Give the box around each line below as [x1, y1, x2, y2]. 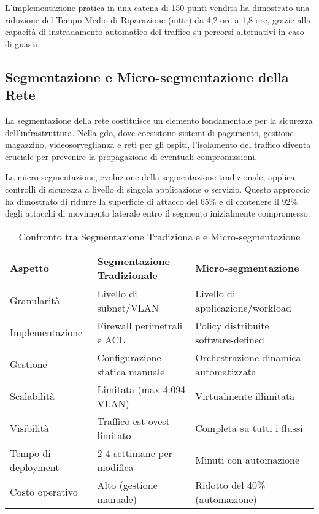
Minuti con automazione [195, 453, 300, 467]
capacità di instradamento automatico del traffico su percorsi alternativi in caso [5, 25, 304, 38]
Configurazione [97, 350, 161, 364]
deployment [10, 459, 60, 474]
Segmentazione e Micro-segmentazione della [5, 67, 289, 86]
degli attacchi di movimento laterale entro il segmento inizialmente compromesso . [5, 207, 310, 220]
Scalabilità [10, 389, 55, 404]
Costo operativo [10, 485, 78, 499]
